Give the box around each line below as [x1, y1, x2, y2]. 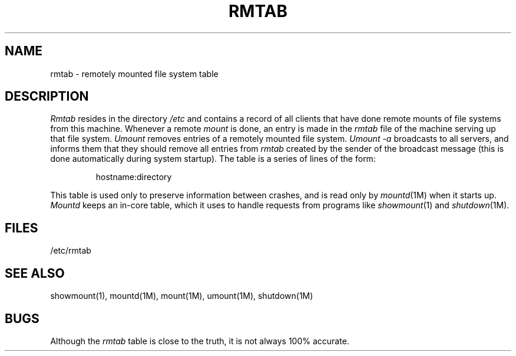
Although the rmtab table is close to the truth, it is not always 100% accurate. [50, 335, 349, 346]
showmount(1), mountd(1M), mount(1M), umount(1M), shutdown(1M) [50, 291, 313, 301]
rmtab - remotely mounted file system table [50, 68, 219, 79]
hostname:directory [95, 172, 172, 182]
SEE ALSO [5, 265, 65, 281]
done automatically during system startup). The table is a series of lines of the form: [50, 154, 376, 164]
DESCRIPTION [5, 89, 89, 104]
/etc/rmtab [50, 245, 91, 256]
